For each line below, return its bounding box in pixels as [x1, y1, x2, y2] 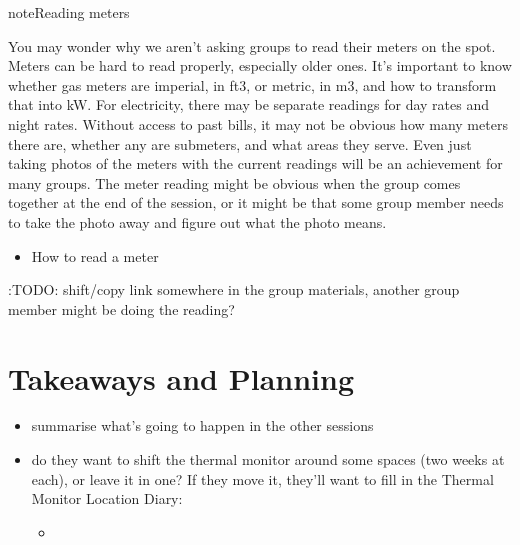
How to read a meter [31, 245, 159, 266]
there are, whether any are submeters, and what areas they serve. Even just [8, 133, 472, 154]
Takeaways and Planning [8, 357, 354, 398]
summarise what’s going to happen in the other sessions [31, 415, 374, 436]
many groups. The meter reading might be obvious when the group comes [8, 172, 461, 193]
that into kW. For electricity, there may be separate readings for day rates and [8, 94, 489, 115]
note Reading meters [8, 2, 130, 22]
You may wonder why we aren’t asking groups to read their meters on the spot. [8, 35, 496, 56]
